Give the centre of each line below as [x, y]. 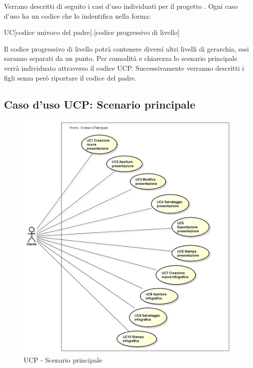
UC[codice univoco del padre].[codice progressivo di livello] [92, 32]
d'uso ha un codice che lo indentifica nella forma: [77, 15]
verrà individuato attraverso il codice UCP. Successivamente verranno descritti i [124, 68]
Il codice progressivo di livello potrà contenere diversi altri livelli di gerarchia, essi [126, 48]
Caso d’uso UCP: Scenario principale [100, 104]
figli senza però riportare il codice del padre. [70, 77]
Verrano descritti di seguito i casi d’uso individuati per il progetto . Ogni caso [121, 6]
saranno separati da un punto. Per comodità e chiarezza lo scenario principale [121, 58]
